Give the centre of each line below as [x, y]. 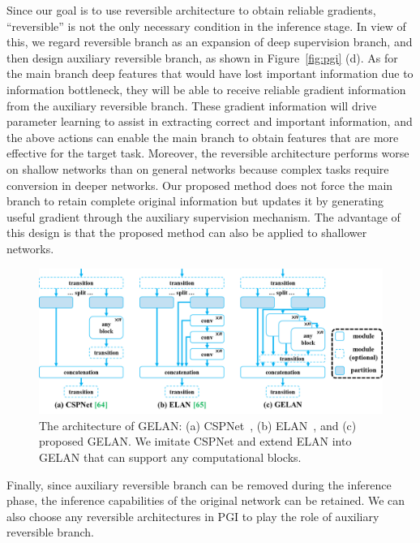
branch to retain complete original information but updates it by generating [195, 201]
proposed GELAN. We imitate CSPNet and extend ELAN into [195, 441]
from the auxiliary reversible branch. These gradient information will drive [192, 105]
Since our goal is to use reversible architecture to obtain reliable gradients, [191, 10]
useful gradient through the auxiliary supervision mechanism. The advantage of [204, 216]
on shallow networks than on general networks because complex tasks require [198, 168]
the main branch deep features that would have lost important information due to [210, 73]
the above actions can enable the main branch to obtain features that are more [203, 137]
